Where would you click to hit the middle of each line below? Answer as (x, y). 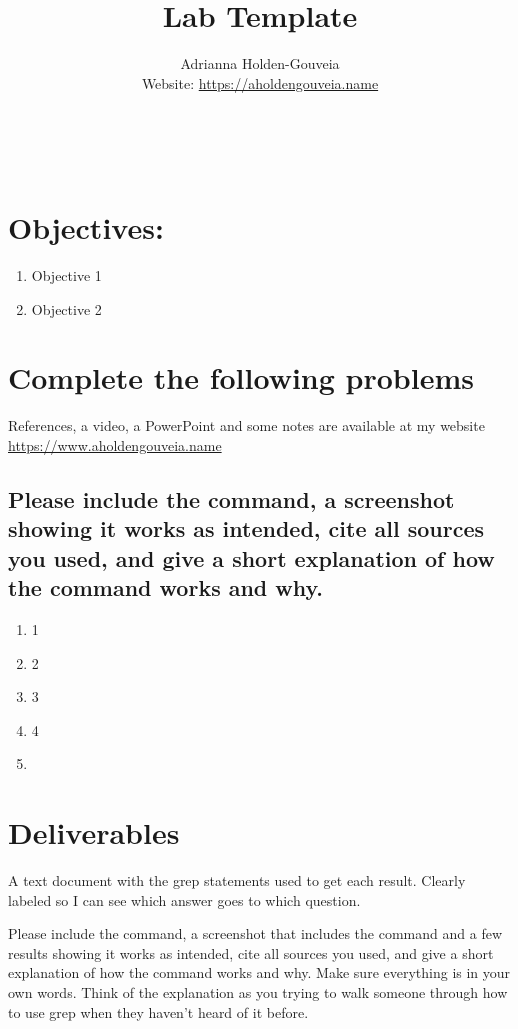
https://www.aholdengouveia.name (115, 444)
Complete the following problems (241, 377)
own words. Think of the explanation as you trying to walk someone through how (258, 991)
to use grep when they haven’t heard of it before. (158, 1011)
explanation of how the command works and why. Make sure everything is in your (259, 972)
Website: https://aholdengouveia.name (260, 82)
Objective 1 (66, 275)
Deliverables (94, 832)
